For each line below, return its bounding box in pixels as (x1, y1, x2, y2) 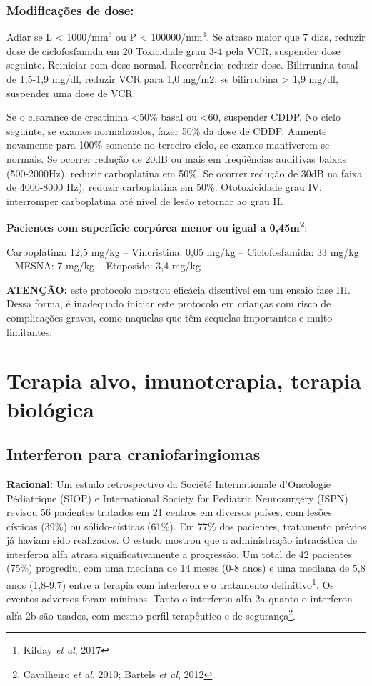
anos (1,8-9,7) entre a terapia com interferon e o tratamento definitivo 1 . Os (6, 575, 334, 592)
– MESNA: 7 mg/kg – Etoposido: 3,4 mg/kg (6, 258, 201, 273)
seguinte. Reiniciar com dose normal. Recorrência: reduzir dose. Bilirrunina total (6, 57, 358, 72)
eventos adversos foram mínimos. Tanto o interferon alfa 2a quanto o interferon (6, 591, 353, 606)
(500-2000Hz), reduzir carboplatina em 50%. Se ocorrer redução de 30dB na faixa (6, 165, 363, 180)
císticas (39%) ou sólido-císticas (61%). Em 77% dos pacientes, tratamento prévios (6, 518, 366, 533)
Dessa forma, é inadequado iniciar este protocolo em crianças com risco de (6, 296, 331, 311)
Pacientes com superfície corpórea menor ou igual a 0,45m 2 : (6, 218, 308, 234)
